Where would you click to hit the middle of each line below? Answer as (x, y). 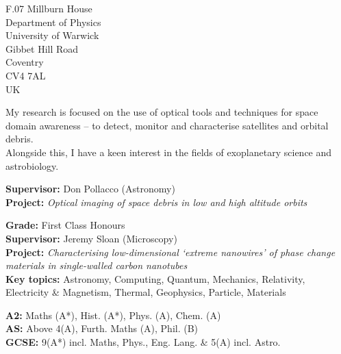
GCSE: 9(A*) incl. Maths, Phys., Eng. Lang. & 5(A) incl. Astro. (143, 342)
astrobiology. (32, 165)
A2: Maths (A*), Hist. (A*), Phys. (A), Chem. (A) (113, 315)
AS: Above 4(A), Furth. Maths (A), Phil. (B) (102, 328)
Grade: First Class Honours (65, 225)
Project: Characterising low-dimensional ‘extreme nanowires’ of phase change (170, 252)
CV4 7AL (26, 75)
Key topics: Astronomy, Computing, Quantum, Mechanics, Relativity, (155, 278)
